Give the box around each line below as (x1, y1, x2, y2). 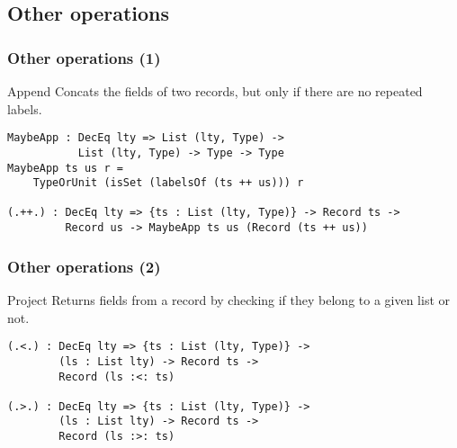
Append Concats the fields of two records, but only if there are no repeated (7, 82, 423, 100)
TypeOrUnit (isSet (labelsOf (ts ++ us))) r (32, 176, 304, 190)
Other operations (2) (7, 255, 161, 277)
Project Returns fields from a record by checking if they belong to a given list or (7, 291, 451, 309)
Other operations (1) (7, 46, 161, 68)
